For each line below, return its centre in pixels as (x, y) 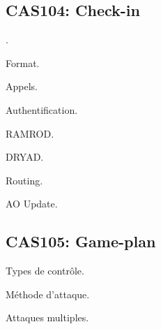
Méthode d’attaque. (48, 294)
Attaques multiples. (47, 317)
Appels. (22, 86)
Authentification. (42, 109)
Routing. (24, 180)
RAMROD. (30, 133)
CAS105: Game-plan (81, 241)
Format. (23, 63)
